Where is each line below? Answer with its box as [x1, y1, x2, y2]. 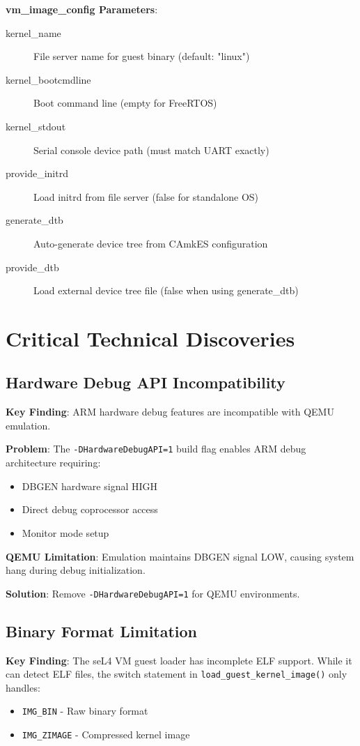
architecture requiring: [6, 455, 101, 470]
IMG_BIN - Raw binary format [22, 703, 148, 718]
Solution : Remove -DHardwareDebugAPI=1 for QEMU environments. [6, 586, 300, 600]
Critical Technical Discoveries [6, 323, 295, 352]
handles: [6, 680, 40, 694]
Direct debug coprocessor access [22, 502, 158, 517]
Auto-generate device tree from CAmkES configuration [33, 236, 268, 250]
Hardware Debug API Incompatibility [6, 372, 285, 393]
